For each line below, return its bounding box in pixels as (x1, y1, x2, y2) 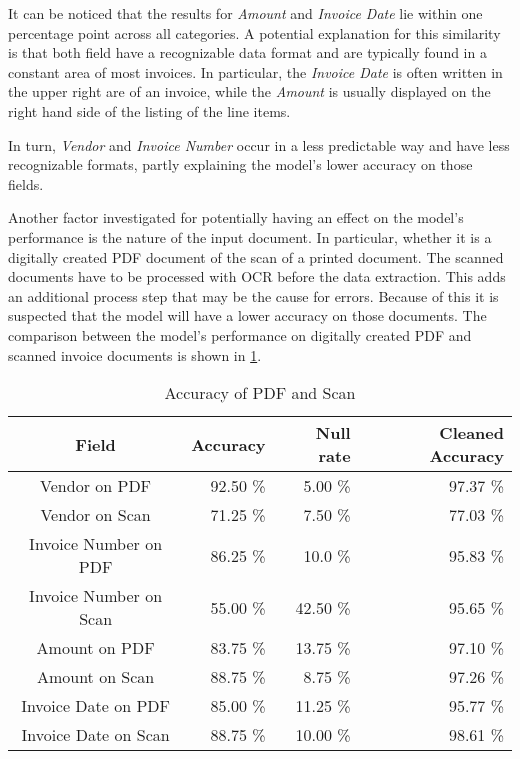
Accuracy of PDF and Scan (164, 381, 356, 405)
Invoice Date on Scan (21, 723, 170, 747)
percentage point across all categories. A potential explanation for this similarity (8, 22, 501, 43)
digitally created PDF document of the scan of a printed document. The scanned (8, 246, 504, 267)
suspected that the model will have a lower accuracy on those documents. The (8, 305, 487, 326)
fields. (8, 173, 44, 194)
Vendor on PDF (40, 474, 152, 498)
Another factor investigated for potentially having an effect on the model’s (8, 207, 464, 228)
